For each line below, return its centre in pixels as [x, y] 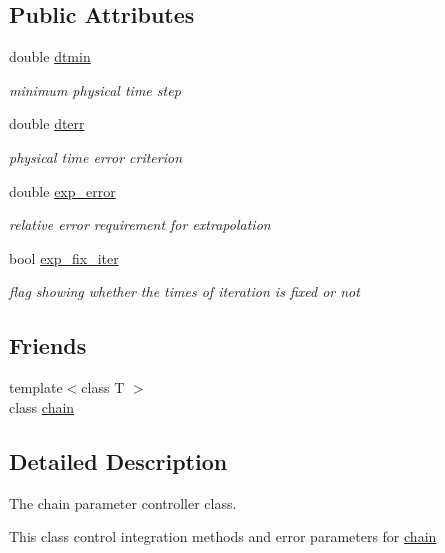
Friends [48, 345]
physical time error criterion [96, 156]
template [36, 387]
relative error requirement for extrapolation [140, 224]
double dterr [47, 123]
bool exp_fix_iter [64, 257]
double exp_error [62, 190]
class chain [42, 406]
